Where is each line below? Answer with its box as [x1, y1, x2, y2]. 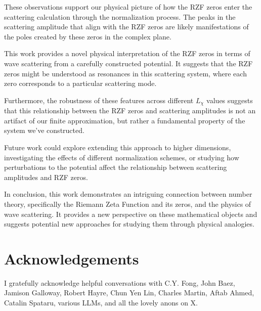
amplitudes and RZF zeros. [4, 171, 88, 182]
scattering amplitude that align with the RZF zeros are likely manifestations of [4, 21, 249, 32]
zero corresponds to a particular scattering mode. [4, 78, 157, 88]
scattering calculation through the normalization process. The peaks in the [4, 11, 236, 22]
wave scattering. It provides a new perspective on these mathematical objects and [4, 208, 257, 219]
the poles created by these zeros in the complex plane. [4, 31, 171, 41]
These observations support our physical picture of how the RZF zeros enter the [4, 2, 252, 12]
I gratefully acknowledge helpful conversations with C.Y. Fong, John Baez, [4, 277, 235, 288]
